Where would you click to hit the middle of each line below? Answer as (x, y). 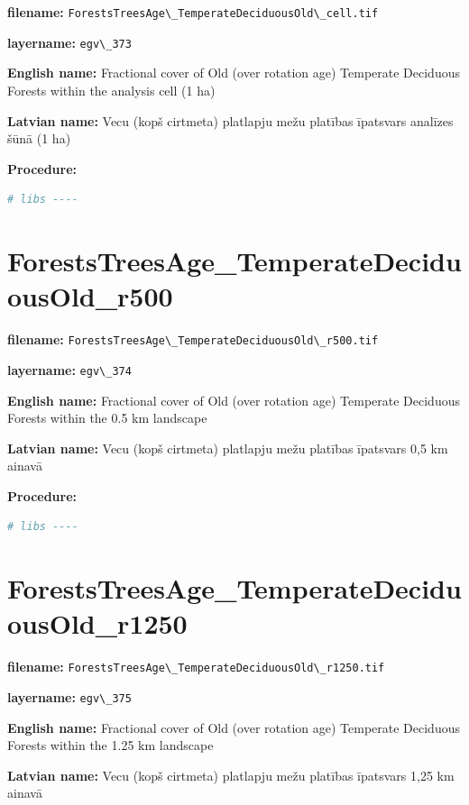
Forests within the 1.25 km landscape (110, 745)
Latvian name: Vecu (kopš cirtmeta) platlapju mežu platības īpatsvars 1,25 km (231, 775)
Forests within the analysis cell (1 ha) (111, 90)
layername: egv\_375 (69, 697)
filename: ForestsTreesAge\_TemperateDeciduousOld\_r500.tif (193, 339)
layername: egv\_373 (69, 42)
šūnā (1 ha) (39, 138)
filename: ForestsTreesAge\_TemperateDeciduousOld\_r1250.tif (196, 667)
